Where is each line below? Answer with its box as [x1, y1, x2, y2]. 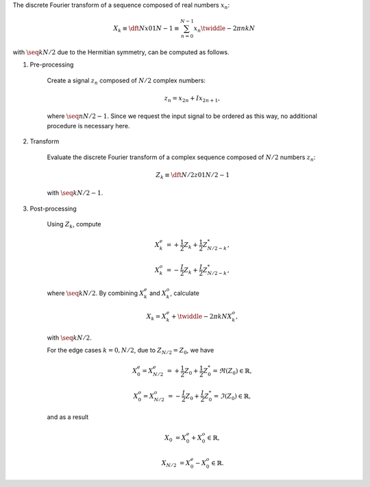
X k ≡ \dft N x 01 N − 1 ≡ [113, 25, 180, 34]
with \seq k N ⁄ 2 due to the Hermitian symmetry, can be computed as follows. [12, 48, 230, 56]
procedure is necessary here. [47, 121, 130, 130]
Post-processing [29, 204, 77, 213]
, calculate [170, 289, 200, 297]
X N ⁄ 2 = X [161, 459, 191, 468]
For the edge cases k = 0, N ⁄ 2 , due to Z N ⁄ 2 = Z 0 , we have [47, 346, 214, 356]
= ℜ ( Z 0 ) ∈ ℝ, [212, 367, 252, 377]
